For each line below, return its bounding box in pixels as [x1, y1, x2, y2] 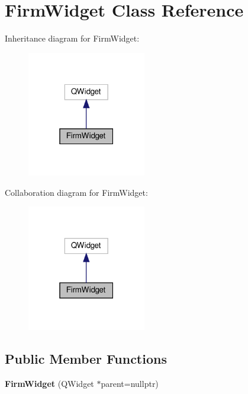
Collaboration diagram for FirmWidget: [5, 186, 148, 198]
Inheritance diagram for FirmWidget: [5, 32, 140, 45]
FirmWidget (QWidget [5, 377, 94, 389]
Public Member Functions [5, 349, 167, 367]
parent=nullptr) [101, 377, 159, 389]
